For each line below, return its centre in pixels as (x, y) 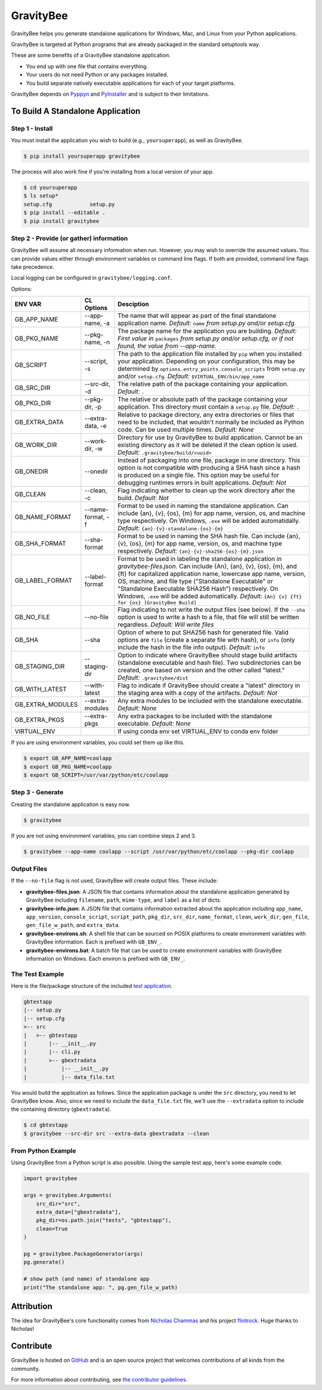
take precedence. (33, 267)
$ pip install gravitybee (61, 221)
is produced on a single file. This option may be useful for (198, 475)
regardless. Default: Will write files (165, 624)
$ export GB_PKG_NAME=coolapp (68, 767)
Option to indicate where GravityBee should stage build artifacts (207, 656)
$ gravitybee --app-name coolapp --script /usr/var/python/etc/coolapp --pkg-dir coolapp (159, 851)
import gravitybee (50, 1178)
